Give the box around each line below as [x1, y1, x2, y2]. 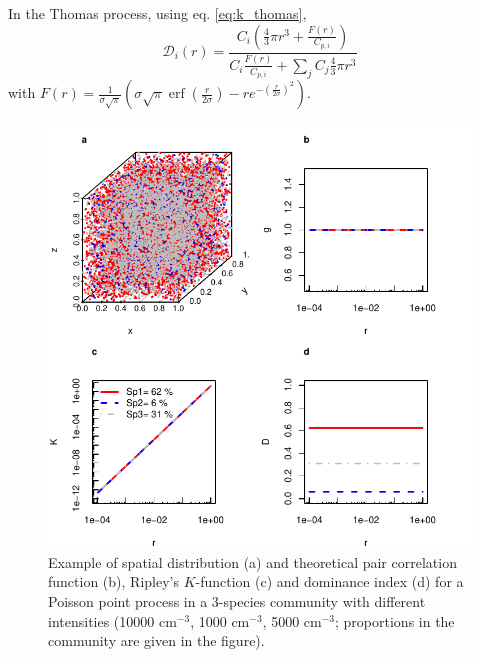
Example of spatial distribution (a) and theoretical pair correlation [48, 551, 457, 572]
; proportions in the [335, 610, 455, 631]
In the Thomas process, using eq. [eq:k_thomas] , [8, 3, 307, 23]
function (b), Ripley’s [48, 571, 179, 592]
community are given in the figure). [48, 630, 265, 651]
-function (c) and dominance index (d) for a [195, 571, 464, 592]
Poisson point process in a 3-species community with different [48, 591, 426, 612]
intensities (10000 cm [48, 610, 177, 631]
